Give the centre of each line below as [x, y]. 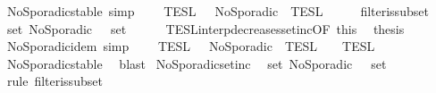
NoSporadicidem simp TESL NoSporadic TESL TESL [191, 46]
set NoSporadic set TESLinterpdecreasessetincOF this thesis [205, 28]
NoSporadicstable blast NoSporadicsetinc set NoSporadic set [197, 63]
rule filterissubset [54, 81]
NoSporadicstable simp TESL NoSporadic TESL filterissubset [218, 11]
